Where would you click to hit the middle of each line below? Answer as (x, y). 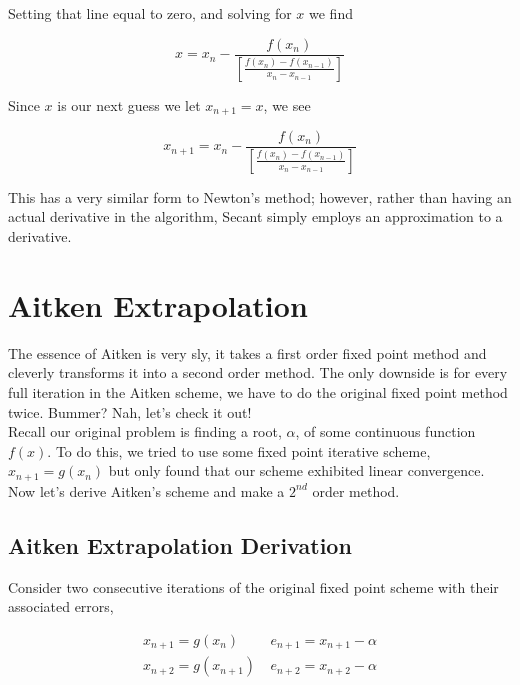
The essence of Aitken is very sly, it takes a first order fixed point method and (247, 352)
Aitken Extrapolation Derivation (180, 544)
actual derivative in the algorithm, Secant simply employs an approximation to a (255, 216)
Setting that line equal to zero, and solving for (150, 13)
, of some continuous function (385, 431)
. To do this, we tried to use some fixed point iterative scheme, (239, 450)
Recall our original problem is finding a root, (145, 431)
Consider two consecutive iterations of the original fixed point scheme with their (253, 586)
